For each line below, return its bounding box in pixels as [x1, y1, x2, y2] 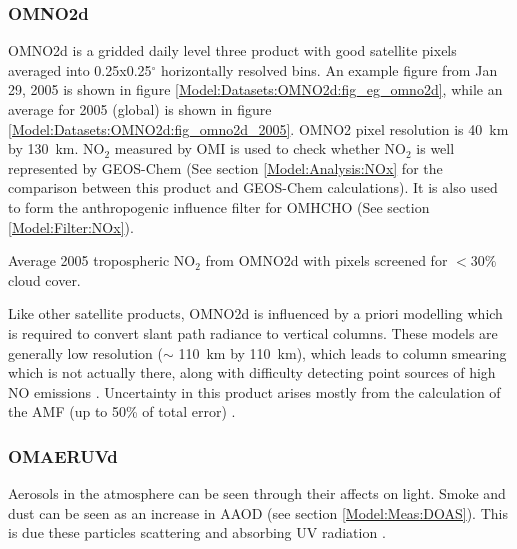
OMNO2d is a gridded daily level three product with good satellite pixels [8, 40, 457, 61]
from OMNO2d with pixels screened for [205, 250, 448, 271]
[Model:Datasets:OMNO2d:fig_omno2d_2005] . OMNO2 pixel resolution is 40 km [8, 118, 509, 139]
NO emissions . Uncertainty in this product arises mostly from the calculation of [8, 381, 501, 402]
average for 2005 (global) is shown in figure [8, 99, 272, 119]
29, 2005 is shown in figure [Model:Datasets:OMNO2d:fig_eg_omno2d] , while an [8, 79, 503, 100]
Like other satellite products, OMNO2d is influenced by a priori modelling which [8, 303, 503, 324]
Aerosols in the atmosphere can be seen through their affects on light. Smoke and [8, 483, 506, 504]
